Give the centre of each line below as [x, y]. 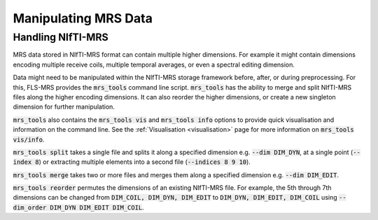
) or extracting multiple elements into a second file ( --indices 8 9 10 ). [145, 162]
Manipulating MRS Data [83, 18]
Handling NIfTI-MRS [61, 37]
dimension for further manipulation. [64, 107]
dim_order [30, 207]
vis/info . [29, 139]
